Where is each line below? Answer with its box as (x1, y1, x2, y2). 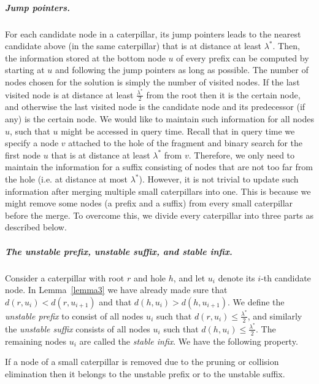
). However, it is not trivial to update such (139, 173, 299, 185)
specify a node (5, 136, 59, 149)
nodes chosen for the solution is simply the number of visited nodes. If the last (5, 75, 300, 88)
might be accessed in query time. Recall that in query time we (61, 124, 295, 137)
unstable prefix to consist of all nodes (5, 309, 144, 322)
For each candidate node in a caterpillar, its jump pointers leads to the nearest (5, 27, 301, 40)
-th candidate (261, 271, 311, 284)
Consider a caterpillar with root (5, 271, 125, 284)
